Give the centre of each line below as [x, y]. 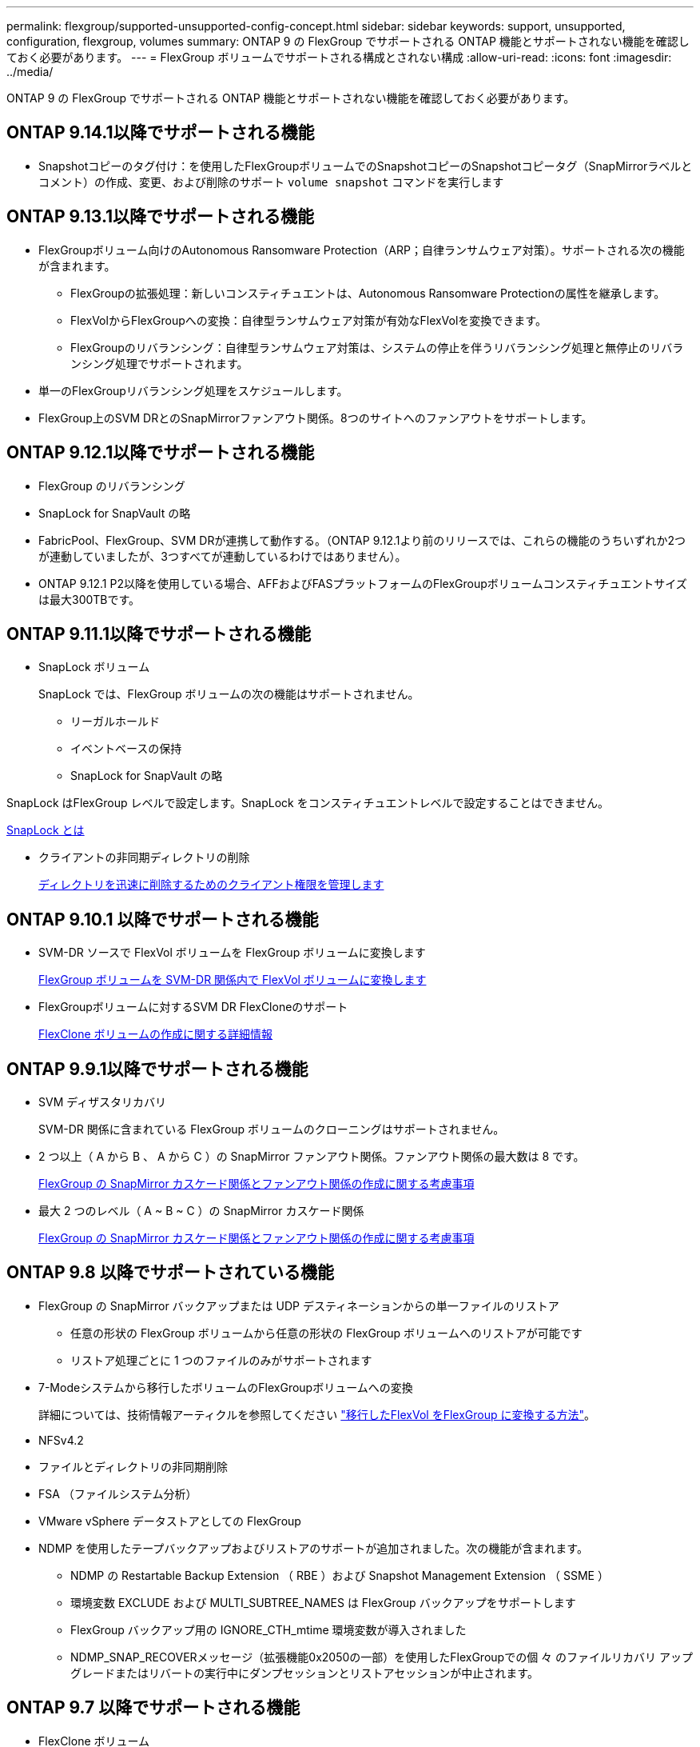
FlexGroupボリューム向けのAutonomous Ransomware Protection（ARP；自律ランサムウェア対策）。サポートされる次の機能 [362, 250]
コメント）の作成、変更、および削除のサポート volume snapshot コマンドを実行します [271, 182]
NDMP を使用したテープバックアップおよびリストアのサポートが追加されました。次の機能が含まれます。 [313, 1548]
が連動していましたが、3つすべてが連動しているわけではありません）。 [223, 556]
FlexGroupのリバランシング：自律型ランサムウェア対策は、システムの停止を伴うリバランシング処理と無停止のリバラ [377, 347]
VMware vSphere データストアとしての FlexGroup [170, 1521]
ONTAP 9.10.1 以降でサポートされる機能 [163, 919]
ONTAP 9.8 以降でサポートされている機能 [171, 1273]
